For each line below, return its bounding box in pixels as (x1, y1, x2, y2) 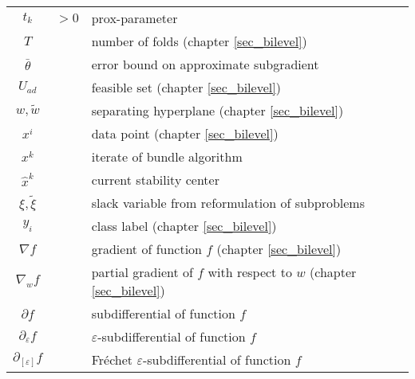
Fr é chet (91, 350, 133, 369)
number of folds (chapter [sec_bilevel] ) (91, 32, 307, 50)
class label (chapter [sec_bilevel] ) (91, 217, 277, 235)
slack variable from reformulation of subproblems (91, 193, 365, 212)
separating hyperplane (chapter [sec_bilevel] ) (91, 101, 344, 119)
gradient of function (91, 240, 203, 258)
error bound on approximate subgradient (91, 55, 319, 73)
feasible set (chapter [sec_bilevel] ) (91, 78, 281, 96)
